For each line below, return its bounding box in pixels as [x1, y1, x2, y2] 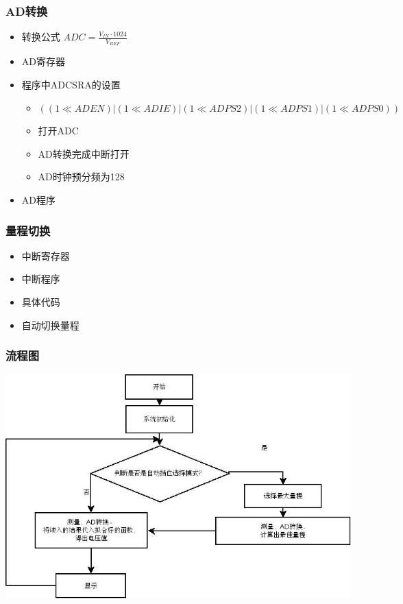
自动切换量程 [21, 317, 80, 332]
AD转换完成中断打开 [38, 146, 130, 160]
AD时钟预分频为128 [38, 169, 125, 184]
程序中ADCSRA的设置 [21, 77, 121, 92]
